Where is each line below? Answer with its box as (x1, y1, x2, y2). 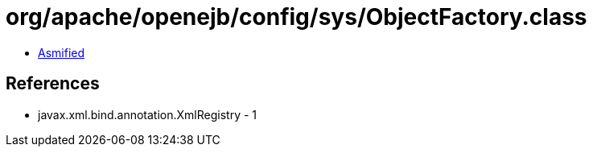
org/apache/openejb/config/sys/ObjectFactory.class (6, 3, 587, 31)
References (6, 73, 100, 94)
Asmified (38, 45, 85, 60)
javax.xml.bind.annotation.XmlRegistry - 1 (38, 107, 257, 122)
